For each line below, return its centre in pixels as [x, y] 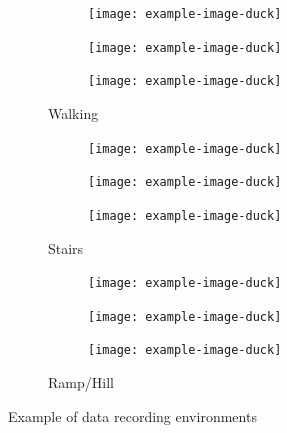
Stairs [66, 247]
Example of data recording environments [132, 415]
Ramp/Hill [81, 382]
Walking [73, 112]
